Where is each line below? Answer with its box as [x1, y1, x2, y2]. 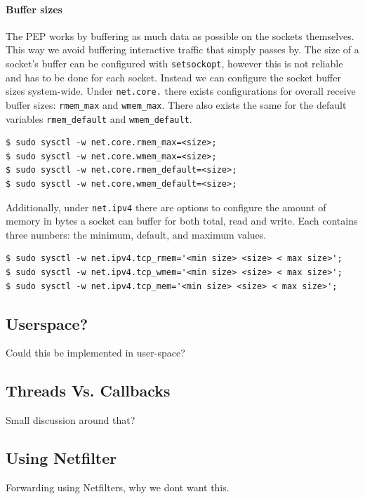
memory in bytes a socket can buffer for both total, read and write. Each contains [6, 213, 358, 228]
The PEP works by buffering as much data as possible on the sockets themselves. [6, 28, 354, 43]
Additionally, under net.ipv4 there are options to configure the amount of [6, 199, 326, 214]
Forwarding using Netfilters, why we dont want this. [6, 480, 230, 494]
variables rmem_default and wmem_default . [6, 111, 192, 126]
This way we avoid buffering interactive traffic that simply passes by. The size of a [6, 42, 359, 57]
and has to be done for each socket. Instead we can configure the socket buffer [6, 69, 341, 84]
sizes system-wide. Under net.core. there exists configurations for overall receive [6, 84, 356, 98]
